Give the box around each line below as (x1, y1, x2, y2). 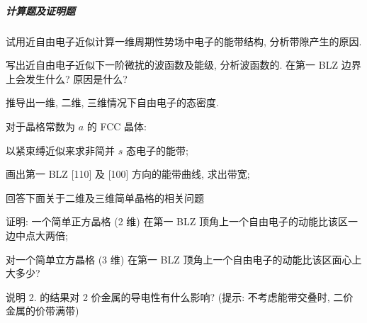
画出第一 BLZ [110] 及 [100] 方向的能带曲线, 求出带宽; (6, 166, 250, 181)
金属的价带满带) (6, 303, 79, 318)
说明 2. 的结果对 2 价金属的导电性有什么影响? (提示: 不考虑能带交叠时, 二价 (6, 289, 354, 304)
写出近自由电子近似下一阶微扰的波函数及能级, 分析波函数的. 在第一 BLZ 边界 (6, 57, 361, 72)
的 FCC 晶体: (86, 118, 147, 133)
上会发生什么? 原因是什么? (6, 71, 128, 86)
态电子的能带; (125, 142, 188, 157)
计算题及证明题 (6, 3, 75, 18)
